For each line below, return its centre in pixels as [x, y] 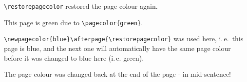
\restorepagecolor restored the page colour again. [81, 6]
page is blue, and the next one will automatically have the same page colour [117, 48]
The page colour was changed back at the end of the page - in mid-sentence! [118, 74]
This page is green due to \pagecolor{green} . [74, 22]
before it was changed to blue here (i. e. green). [74, 57]
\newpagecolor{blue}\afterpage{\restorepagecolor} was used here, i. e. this [124, 39]
